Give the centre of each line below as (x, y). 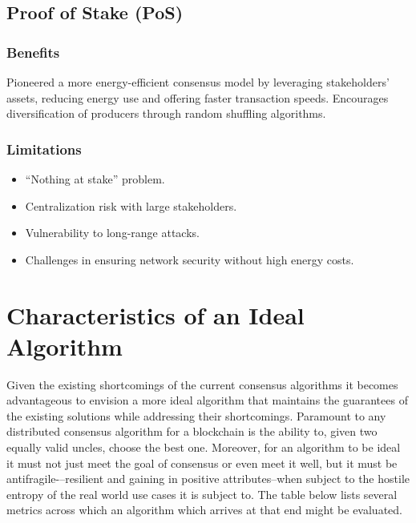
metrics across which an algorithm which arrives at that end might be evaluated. (204, 510)
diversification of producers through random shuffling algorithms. (166, 113)
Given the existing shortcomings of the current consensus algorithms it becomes (202, 384)
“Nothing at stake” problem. (95, 179)
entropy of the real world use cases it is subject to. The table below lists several (202, 494)
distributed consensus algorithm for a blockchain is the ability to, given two (192, 431)
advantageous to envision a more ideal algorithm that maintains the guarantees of (207, 400)
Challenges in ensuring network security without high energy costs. (190, 259)
